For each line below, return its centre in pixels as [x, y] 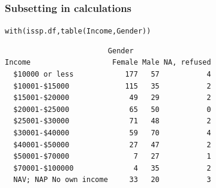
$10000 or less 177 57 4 [112, 75]
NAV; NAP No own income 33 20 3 [112, 180]
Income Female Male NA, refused [108, 63]
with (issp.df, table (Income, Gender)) [78, 31]
